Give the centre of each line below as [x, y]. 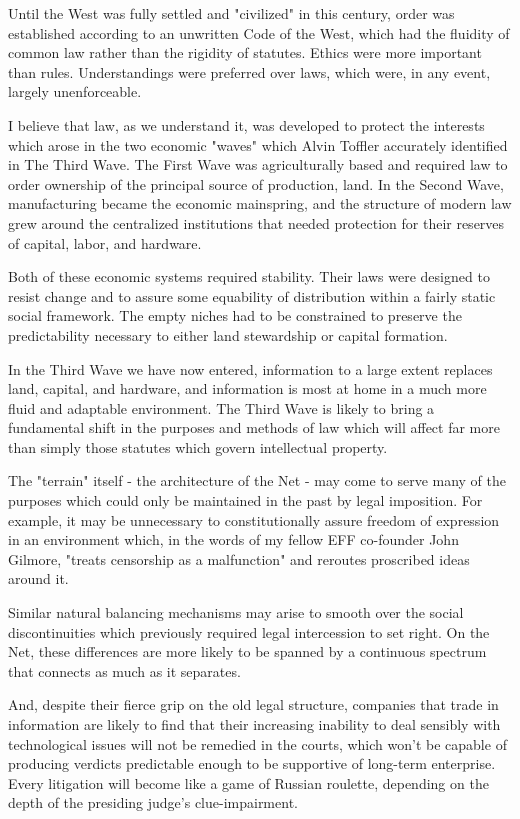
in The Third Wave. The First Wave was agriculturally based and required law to [258, 164]
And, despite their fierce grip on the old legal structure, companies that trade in [253, 704]
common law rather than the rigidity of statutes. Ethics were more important [245, 52]
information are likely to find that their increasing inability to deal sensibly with [254, 724]
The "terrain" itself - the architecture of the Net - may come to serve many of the [257, 480]
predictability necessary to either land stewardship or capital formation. [228, 334]
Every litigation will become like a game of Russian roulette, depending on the [248, 782]
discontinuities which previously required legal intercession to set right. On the [249, 631]
